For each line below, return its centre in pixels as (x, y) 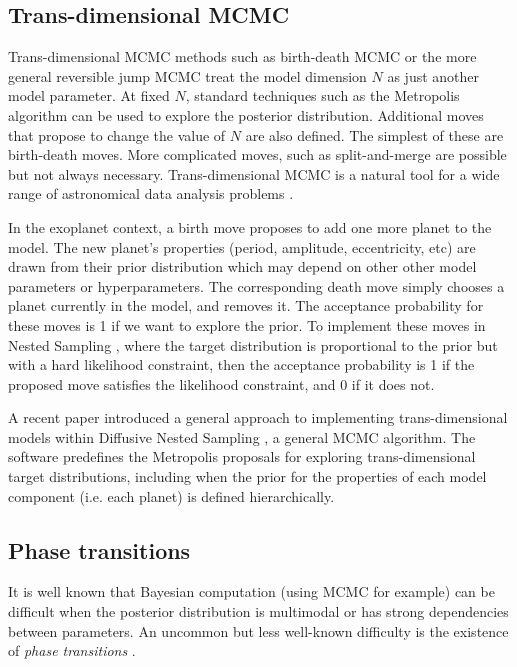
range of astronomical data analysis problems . (151, 193)
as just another (433, 75)
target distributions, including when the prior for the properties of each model (247, 476)
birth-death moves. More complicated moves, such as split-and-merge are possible (257, 154)
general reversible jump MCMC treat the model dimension (187, 75)
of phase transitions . (72, 650)
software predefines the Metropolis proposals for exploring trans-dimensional (242, 456)
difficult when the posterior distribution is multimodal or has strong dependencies (258, 611)
